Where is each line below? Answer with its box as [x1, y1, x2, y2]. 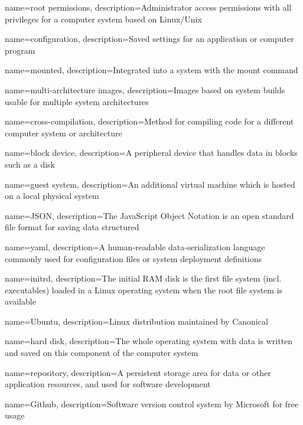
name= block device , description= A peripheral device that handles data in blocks [5, 146, 298, 159]
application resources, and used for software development [5, 378, 211, 390]
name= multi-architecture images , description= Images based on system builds [5, 83, 285, 96]
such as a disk [5, 158, 55, 170]
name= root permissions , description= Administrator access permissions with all [5, 1, 292, 13]
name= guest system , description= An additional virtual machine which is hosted [5, 178, 295, 190]
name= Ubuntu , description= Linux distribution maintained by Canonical [5, 315, 268, 327]
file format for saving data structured [5, 221, 139, 233]
